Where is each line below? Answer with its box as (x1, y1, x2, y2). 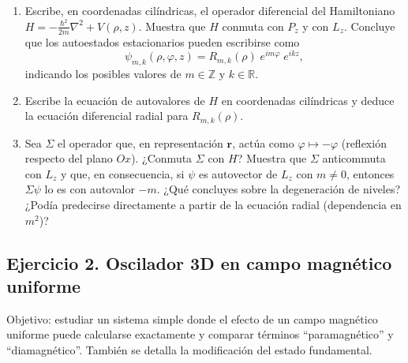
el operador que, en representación (58, 134, 223, 151)
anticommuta (322, 150, 386, 167)
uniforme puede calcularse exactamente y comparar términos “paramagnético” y (6, 326, 394, 342)
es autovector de (198, 165, 278, 181)
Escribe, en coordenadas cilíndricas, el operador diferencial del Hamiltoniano (24, 2, 395, 18)
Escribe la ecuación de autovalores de (24, 92, 205, 108)
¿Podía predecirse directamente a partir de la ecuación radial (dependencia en (24, 196, 402, 212)
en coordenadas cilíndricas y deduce (221, 92, 395, 108)
